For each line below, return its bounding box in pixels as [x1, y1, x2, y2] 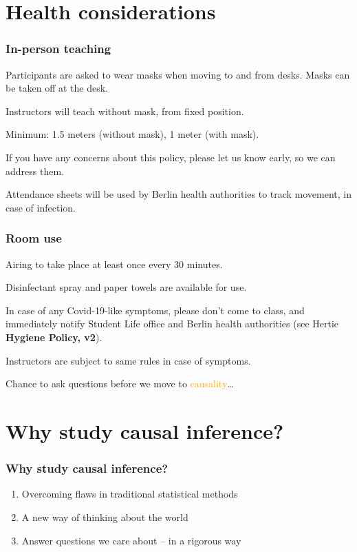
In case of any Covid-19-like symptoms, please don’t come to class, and [6, 303, 305, 317]
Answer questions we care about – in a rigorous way [21, 533, 241, 547]
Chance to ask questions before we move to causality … [6, 376, 234, 391]
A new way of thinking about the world [21, 509, 188, 524]
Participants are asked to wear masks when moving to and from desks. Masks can [6, 67, 350, 81]
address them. [6, 163, 64, 178]
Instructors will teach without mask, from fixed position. [6, 103, 244, 118]
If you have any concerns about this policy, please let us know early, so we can [6, 150, 336, 164]
